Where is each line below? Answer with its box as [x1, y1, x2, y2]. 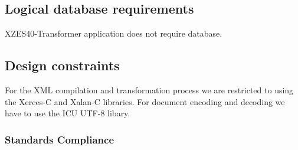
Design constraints [5, 56, 120, 74]
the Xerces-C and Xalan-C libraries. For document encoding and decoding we [5, 95, 285, 107]
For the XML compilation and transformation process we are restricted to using [5, 84, 294, 96]
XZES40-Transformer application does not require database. [5, 27, 222, 40]
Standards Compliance [5, 132, 114, 146]
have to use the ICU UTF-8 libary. [5, 107, 130, 119]
